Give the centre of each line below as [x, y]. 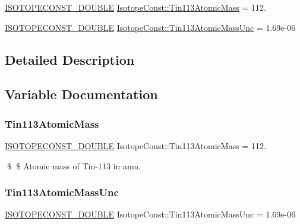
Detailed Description [70, 59]
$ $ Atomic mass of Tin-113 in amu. [74, 165]
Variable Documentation [81, 94]
